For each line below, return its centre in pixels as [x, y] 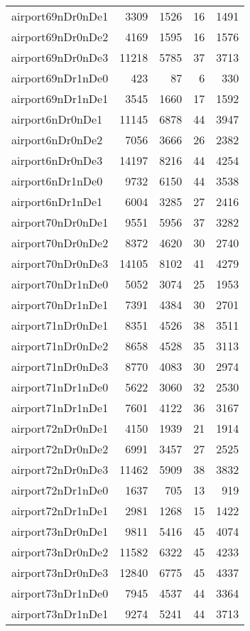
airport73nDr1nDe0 [60, 593]
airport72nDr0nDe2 [60, 449]
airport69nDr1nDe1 [60, 98]
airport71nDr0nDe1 [60, 325]
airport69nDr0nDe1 [60, 16]
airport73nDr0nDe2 [60, 552]
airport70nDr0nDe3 [60, 263]
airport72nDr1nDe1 [60, 511]
